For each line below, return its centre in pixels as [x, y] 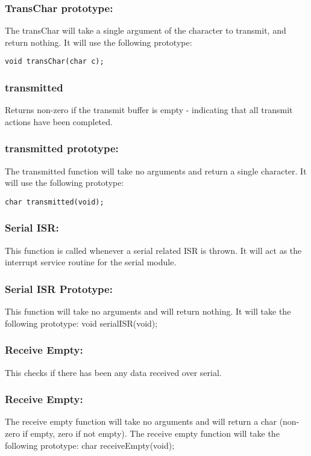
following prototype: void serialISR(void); [81, 323]
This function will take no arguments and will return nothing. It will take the [148, 311]
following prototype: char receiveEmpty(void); [90, 445]
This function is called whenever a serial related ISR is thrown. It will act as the [153, 250]
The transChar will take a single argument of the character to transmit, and [146, 30]
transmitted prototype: [62, 148]
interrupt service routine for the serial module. [91, 262]
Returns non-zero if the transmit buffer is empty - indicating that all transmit [149, 110]
